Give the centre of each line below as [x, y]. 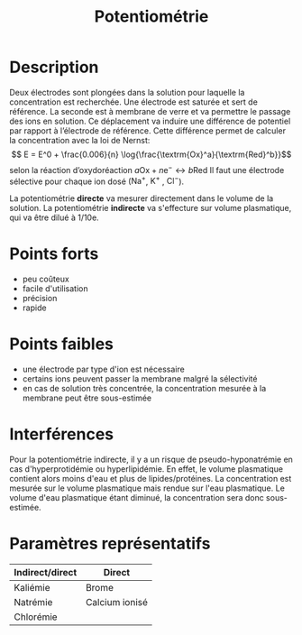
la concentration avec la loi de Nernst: [80, 140]
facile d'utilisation [55, 289]
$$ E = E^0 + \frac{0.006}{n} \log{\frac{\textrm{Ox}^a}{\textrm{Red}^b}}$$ [151, 154]
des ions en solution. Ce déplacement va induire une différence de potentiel [150, 121]
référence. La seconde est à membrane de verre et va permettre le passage [150, 111]
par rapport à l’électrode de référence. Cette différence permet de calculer [148, 130]
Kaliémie [32, 588]
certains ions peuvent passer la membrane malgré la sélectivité [140, 379]
